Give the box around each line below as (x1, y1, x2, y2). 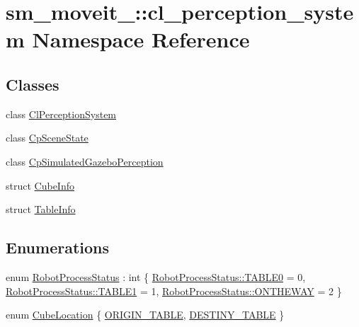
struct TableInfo (6, 202, 76, 217)
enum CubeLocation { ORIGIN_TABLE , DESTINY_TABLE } (6, 307, 285, 322)
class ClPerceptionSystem (6, 106, 117, 121)
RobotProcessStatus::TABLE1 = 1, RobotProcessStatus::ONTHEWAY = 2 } (6, 283, 342, 298)
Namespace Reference (32, 25, 250, 54)
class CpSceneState (6, 130, 89, 145)
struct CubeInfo (6, 178, 74, 193)
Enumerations (6, 236, 110, 258)
